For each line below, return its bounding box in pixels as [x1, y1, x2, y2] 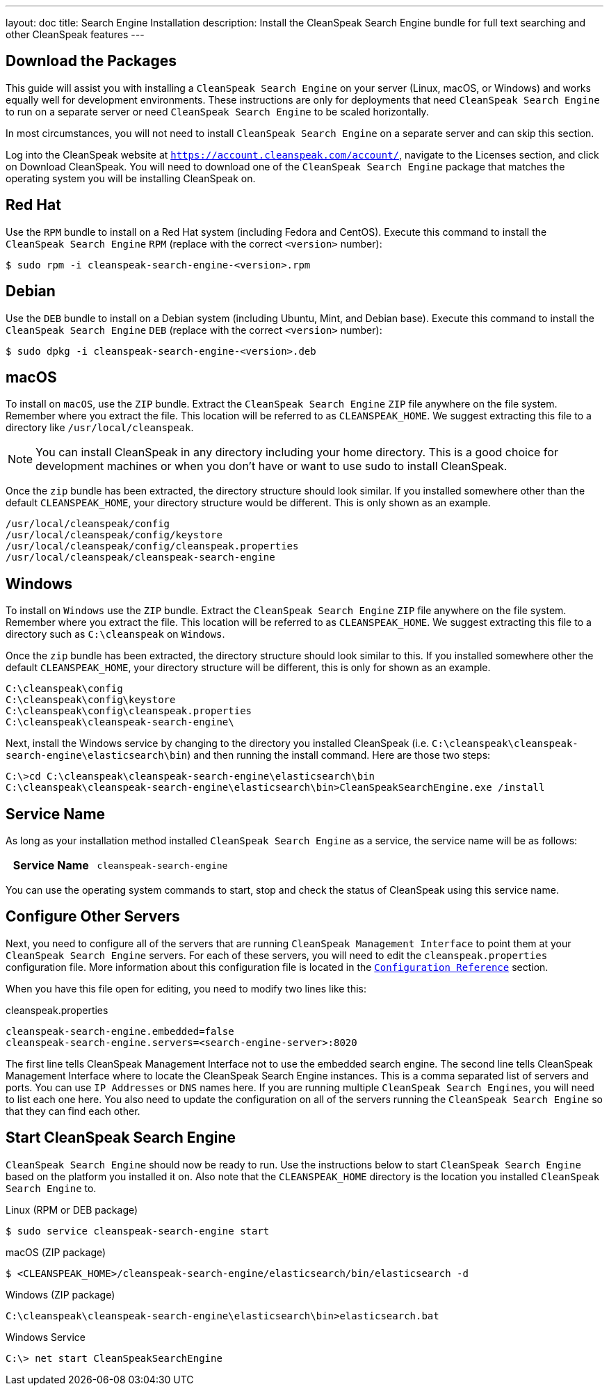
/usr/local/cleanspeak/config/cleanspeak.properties [6, 540, 299, 552]
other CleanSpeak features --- [6, 29, 145, 40]
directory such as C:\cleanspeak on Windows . [6, 628, 225, 641]
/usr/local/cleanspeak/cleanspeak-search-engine [6, 552, 275, 563]
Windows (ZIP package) [6, 1288, 115, 1301]
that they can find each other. [6, 1104, 140, 1117]
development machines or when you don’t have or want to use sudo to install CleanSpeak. [35, 459, 507, 474]
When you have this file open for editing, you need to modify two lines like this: [6, 982, 367, 995]
